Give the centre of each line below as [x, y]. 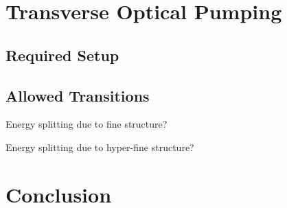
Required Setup [62, 55]
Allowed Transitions [78, 95]
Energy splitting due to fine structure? [87, 124]
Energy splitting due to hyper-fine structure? [100, 147]
